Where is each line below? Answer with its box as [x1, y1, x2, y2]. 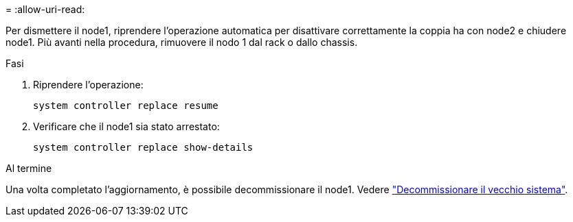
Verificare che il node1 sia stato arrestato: [33, 121, 220, 132]
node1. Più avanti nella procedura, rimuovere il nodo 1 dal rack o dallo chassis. [5, 36, 358, 48]
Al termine [5, 162, 52, 174]
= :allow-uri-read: [5, 3, 85, 15]
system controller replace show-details [33, 142, 254, 153]
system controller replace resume [33, 100, 218, 111]
